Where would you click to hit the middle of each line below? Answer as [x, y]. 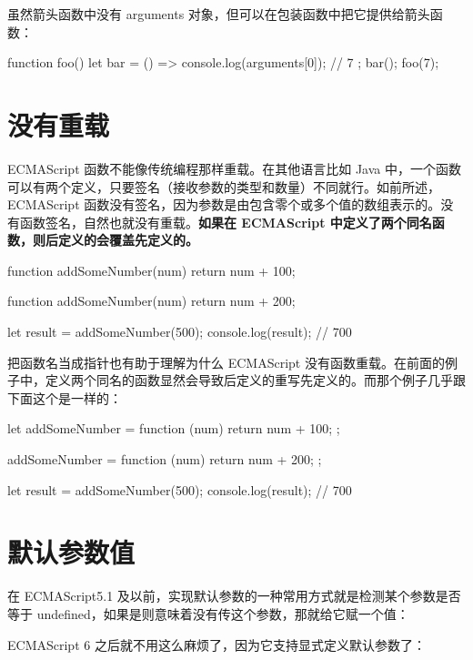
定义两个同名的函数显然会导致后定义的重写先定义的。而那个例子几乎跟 [255, 380]
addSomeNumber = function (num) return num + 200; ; [165, 459]
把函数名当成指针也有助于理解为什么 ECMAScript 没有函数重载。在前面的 [226, 362]
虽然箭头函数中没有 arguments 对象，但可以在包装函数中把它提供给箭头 [219, 14]
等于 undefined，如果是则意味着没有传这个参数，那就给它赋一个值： [208, 613]
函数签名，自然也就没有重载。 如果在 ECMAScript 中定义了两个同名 [226, 222]
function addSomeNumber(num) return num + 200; [151, 301]
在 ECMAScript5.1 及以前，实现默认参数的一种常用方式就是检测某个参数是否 [234, 596]
